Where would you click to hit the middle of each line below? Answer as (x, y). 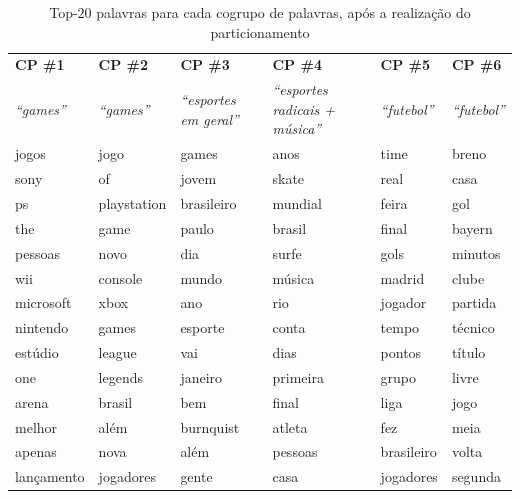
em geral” (209, 118)
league (117, 352)
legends (121, 376)
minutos (476, 252)
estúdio (37, 352)
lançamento (50, 476)
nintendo (42, 327)
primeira (298, 376)
